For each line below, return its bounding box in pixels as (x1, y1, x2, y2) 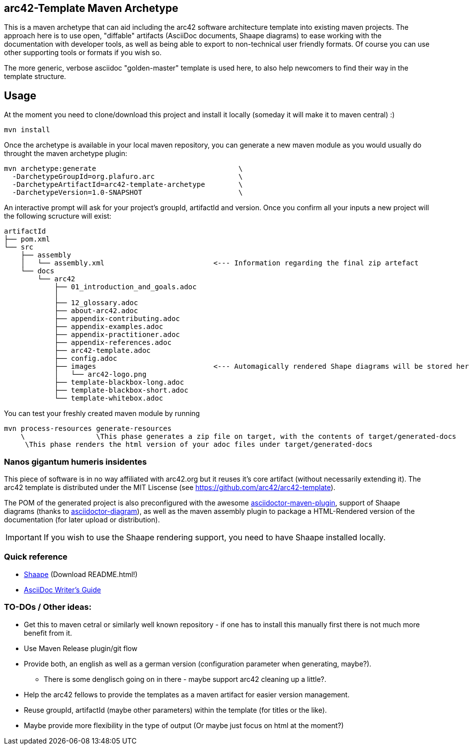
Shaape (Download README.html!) (24, 570, 138, 579)
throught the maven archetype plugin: (4, 149, 128, 158)
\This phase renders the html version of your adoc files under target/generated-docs (25, 440, 373, 449)
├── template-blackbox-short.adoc (54, 386, 188, 395)
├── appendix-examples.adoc (54, 323, 163, 331)
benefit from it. (24, 628, 73, 637)
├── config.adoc (54, 354, 117, 363)
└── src (4, 243, 34, 251)
